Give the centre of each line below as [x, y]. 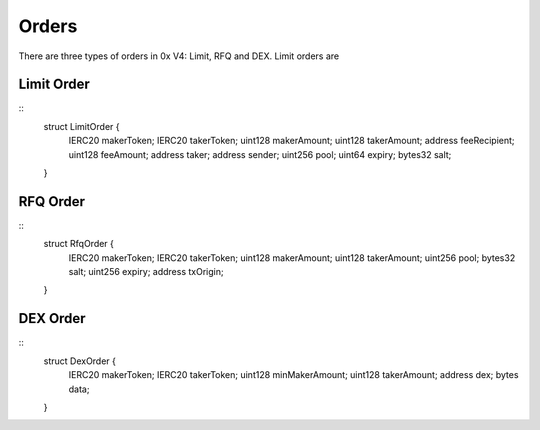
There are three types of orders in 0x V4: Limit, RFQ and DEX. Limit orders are [179, 56]
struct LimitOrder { [81, 126]
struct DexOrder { [80, 361]
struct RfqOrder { [79, 244]
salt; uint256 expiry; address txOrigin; [146, 272]
